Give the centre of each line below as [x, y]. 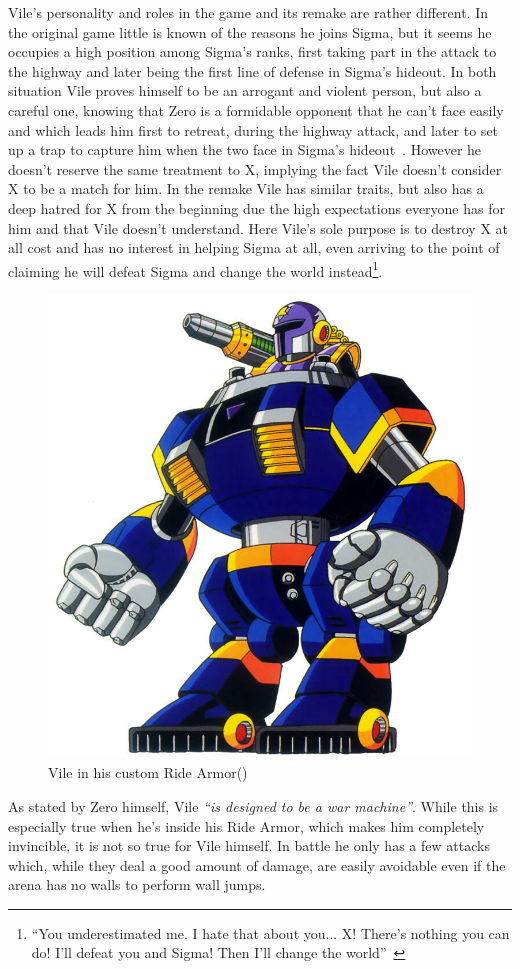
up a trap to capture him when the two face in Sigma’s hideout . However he [245, 149]
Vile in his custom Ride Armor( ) [148, 772]
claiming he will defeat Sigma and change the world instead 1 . [195, 269]
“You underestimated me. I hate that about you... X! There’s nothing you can [270, 932]
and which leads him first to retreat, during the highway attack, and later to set [253, 129]
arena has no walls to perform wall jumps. [137, 884]
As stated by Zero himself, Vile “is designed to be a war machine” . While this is [253, 805]
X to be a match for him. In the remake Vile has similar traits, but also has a [246, 188]
